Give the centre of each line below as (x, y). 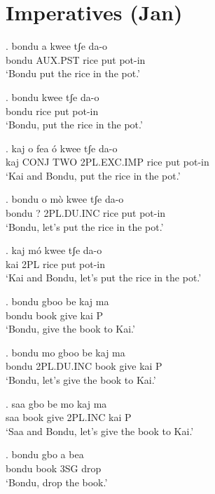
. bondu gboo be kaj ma (57, 301)
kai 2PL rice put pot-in (56, 263)
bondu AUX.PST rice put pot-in (76, 59)
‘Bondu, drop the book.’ (57, 482)
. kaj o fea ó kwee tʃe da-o (62, 148)
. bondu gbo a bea (45, 454)
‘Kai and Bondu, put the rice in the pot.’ (93, 175)
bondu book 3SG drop (54, 468)
